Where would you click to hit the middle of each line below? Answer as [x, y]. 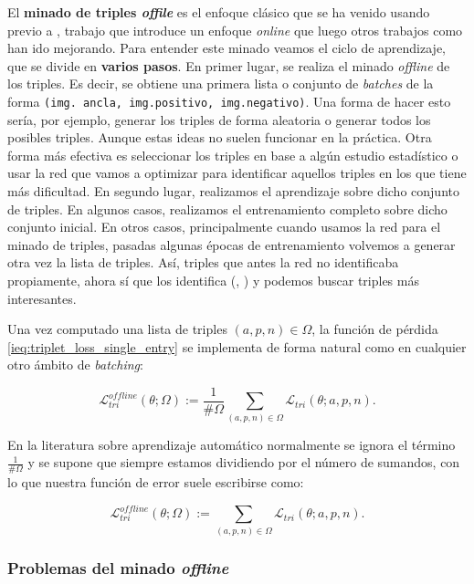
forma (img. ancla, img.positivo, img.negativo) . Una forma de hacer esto [229, 101]
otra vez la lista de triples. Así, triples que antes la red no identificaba [203, 262]
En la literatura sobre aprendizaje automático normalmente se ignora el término [232, 444]
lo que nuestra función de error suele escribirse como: [156, 482]
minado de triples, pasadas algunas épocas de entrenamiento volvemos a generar [232, 244]
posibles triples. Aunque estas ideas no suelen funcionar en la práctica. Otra [220, 137]
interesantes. [42, 298]
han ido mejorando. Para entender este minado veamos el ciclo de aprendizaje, [226, 48]
